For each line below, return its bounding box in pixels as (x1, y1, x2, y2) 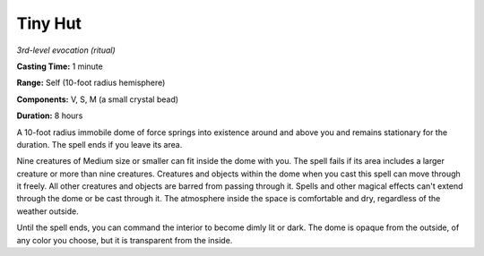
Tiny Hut (16, 13, 82, 33)
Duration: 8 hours (16, 110, 83, 121)
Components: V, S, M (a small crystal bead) (16, 94, 179, 105)
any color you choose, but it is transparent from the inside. (16, 235, 233, 245)
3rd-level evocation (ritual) (16, 45, 116, 55)
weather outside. (16, 206, 80, 217)
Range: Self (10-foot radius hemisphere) (16, 77, 166, 89)
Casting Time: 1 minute (16, 61, 103, 72)
